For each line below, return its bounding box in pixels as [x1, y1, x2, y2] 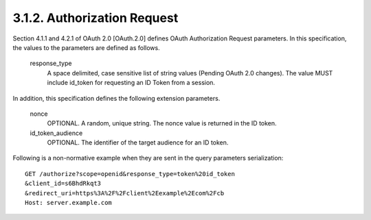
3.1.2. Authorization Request [12, 10, 179, 25]
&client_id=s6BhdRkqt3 [25, 180, 102, 188]
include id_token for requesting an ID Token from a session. [47, 79, 216, 87]
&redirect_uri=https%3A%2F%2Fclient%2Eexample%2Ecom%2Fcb [25, 189, 225, 197]
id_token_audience [30, 129, 83, 137]
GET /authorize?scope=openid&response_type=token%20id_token [25, 170, 235, 178]
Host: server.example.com [25, 199, 113, 207]
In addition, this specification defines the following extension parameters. [12, 94, 221, 102]
